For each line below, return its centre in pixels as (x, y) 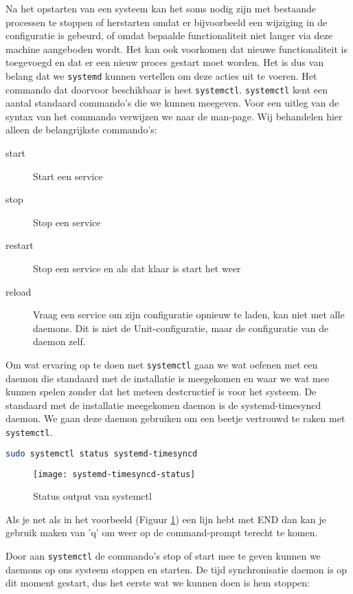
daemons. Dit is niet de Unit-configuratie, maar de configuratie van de (181, 328)
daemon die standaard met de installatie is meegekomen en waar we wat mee (168, 378)
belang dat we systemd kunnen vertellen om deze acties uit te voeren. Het (161, 75)
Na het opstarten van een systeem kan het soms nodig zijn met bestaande (161, 8)
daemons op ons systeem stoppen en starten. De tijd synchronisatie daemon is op (176, 569)
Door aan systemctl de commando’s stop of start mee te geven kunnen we (163, 555)
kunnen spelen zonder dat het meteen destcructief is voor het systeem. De (161, 392)
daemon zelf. (59, 341)
